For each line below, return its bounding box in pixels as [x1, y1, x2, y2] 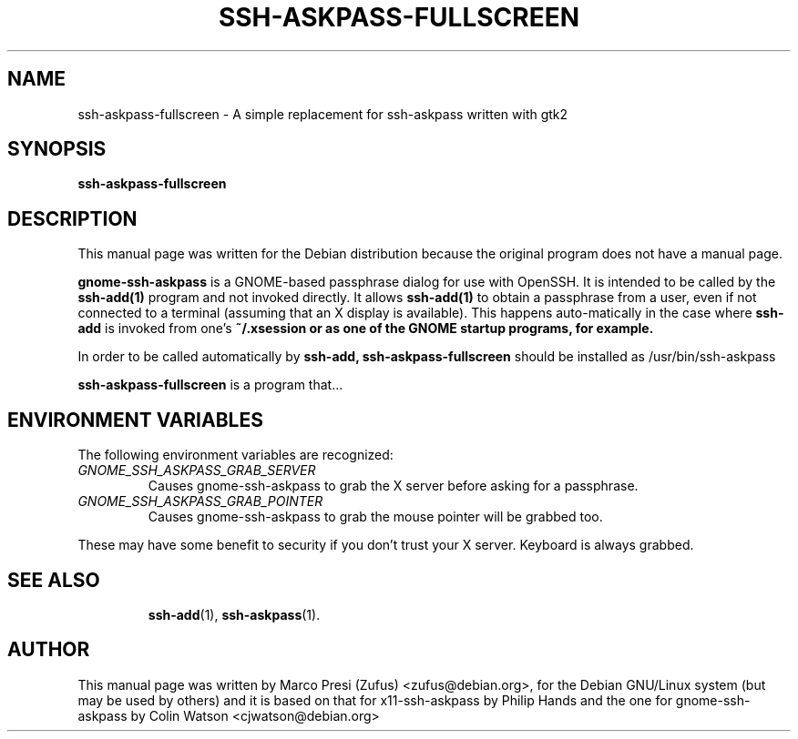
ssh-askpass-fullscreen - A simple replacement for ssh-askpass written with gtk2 [77, 106, 568, 122]
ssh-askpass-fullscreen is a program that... [77, 377, 343, 393]
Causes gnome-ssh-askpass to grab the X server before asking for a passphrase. [148, 478, 639, 494]
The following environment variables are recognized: [77, 447, 394, 463]
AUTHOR [7, 638, 90, 662]
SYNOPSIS [7, 137, 107, 161]
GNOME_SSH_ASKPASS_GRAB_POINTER [77, 493, 323, 510]
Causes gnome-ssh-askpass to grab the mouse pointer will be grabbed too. [148, 509, 603, 525]
